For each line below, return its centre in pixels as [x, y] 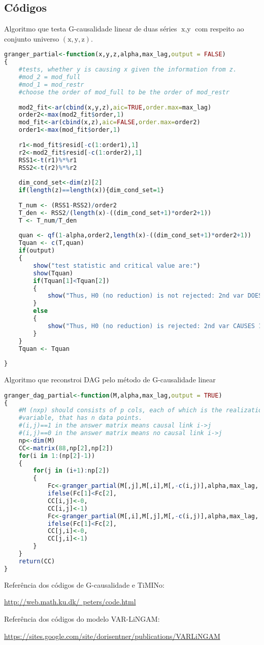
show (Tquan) [53, 273]
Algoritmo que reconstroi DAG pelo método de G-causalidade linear [110, 380]
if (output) [37, 251]
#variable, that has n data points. [80, 418]
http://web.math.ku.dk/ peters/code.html [70, 602]
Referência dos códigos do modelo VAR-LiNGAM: [82, 618]
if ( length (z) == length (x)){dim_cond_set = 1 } [91, 190]
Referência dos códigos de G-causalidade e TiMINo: [84, 584]
